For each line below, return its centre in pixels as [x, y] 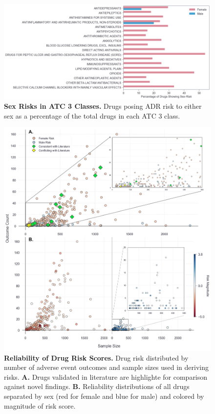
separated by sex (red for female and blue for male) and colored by [104, 396]
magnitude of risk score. [40, 405]
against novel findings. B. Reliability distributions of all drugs [97, 386]
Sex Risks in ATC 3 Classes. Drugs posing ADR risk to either [103, 106]
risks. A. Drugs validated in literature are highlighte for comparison [106, 377]
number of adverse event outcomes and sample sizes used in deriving [106, 367]
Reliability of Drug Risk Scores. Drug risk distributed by [96, 357]
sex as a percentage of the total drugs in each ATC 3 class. [92, 115]
